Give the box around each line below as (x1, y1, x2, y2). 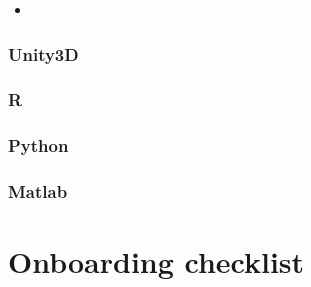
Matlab (8, 179, 68, 204)
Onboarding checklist (8, 241, 305, 282)
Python (8, 133, 69, 158)
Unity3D (8, 41, 79, 66)
